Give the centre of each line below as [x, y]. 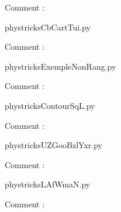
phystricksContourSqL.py [50, 105]
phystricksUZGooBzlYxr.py [53, 145]
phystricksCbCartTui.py [48, 27]
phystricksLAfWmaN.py [48, 184]
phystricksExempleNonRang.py [61, 66]
